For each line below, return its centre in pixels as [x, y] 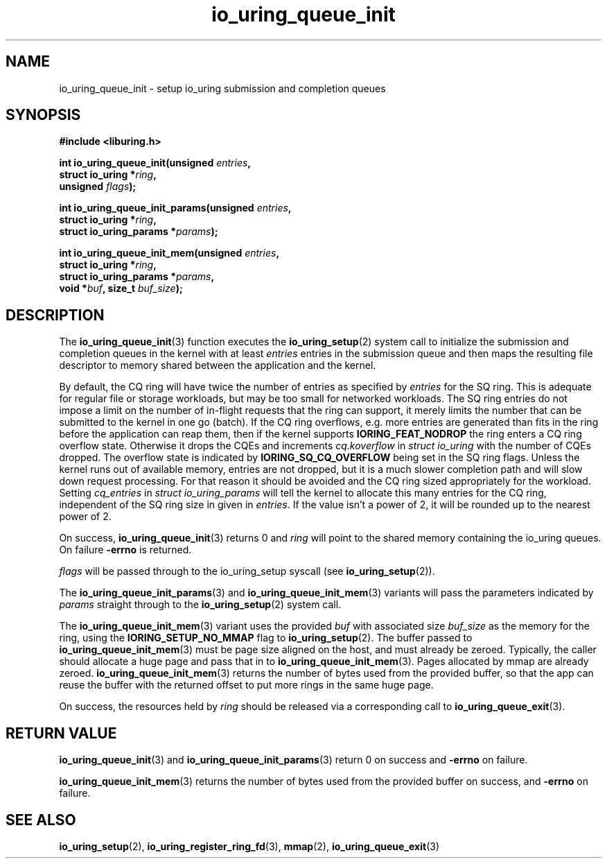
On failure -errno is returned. [125, 550]
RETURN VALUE [61, 733]
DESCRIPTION [55, 315]
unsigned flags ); [98, 187]
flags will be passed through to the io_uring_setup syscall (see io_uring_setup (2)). [247, 571]
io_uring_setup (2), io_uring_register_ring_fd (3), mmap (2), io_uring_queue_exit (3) [249, 846]
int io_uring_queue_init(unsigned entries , [155, 163]
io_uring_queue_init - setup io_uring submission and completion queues [222, 88]
